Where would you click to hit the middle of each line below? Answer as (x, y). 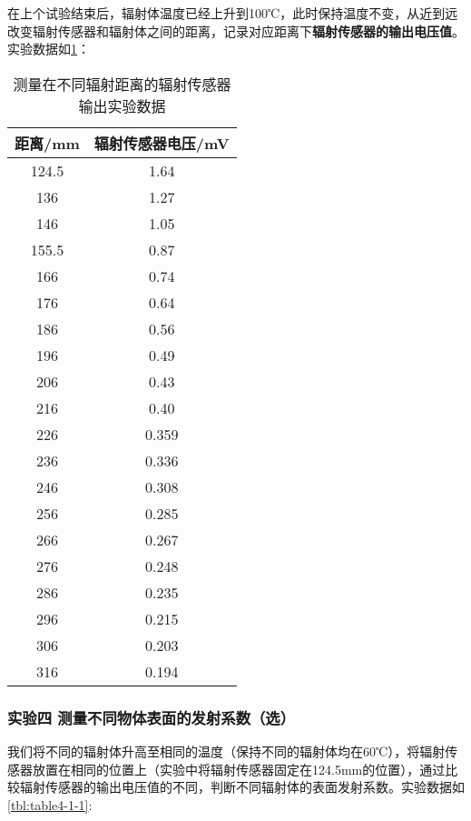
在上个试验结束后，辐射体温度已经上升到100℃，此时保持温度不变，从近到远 (233, 13)
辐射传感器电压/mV (162, 143)
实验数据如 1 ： (49, 49)
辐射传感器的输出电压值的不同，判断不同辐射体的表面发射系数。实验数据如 (242, 787)
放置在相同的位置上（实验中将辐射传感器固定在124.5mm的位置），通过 (239, 769)
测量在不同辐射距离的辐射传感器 (122, 84)
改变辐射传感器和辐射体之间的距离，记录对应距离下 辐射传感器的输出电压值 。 (236, 30)
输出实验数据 (122, 105)
